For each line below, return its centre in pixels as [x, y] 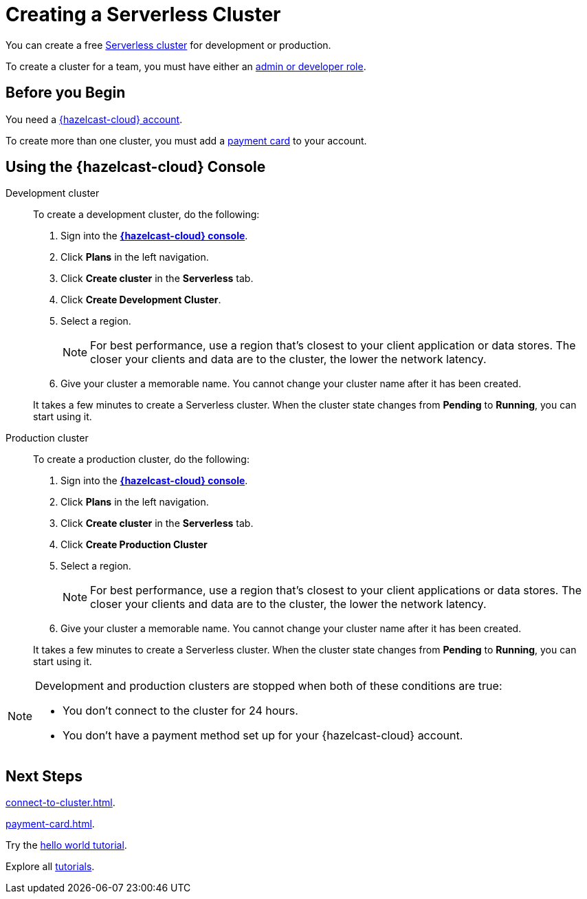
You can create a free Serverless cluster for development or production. [168, 45]
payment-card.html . [50, 824]
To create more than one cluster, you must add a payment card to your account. [186, 140]
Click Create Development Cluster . [141, 300]
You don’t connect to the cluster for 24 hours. [180, 711]
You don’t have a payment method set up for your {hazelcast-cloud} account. [263, 736]
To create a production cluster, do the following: [141, 459]
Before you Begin [66, 93]
